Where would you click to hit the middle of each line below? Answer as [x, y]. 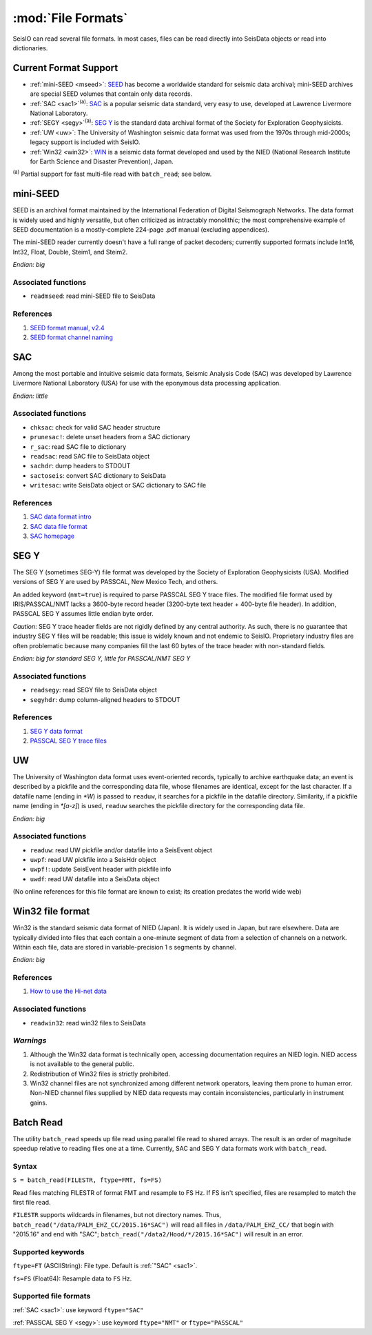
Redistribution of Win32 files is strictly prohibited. [100, 1074]
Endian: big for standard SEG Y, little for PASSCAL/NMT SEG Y [102, 659]
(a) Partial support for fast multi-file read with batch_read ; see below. [112, 174]
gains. [39, 1103]
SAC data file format [59, 526]
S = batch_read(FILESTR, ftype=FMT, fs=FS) [87, 1180]
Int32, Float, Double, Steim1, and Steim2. [70, 252]
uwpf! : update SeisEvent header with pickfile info [101, 870]
